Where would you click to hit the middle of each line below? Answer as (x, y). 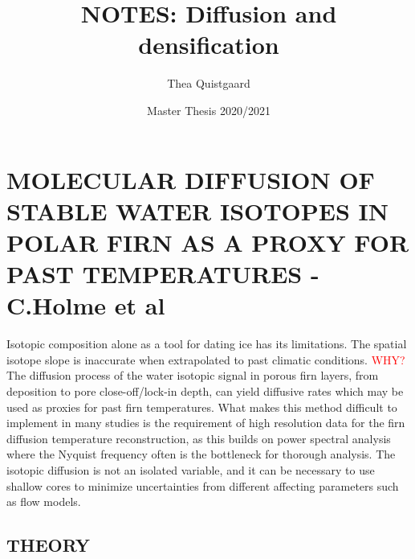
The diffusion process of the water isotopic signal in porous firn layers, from (193, 375)
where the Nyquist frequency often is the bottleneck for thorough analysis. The (201, 454)
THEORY (49, 545)
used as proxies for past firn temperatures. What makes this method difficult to (202, 407)
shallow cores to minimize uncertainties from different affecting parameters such (203, 485)
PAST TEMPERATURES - (163, 274)
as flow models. (44, 501)
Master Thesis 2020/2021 (209, 110)
